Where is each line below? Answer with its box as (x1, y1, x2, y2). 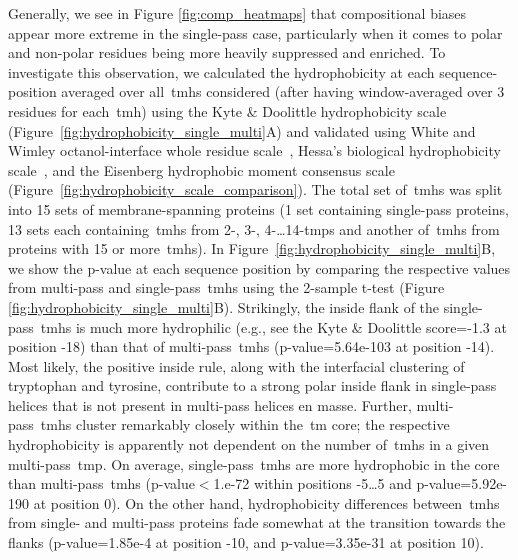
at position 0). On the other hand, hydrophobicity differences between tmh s (33, 492, 500, 513)
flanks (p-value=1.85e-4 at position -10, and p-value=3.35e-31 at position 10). (8, 532, 484, 553)
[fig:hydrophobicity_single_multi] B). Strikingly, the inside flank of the (8, 296, 440, 317)
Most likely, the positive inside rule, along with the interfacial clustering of (8, 355, 465, 376)
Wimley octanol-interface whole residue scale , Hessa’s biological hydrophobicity (8, 140, 501, 161)
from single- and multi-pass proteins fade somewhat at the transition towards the (8, 512, 506, 533)
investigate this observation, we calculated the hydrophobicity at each (8, 61, 435, 82)
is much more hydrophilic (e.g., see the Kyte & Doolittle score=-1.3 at (75, 316, 507, 337)
